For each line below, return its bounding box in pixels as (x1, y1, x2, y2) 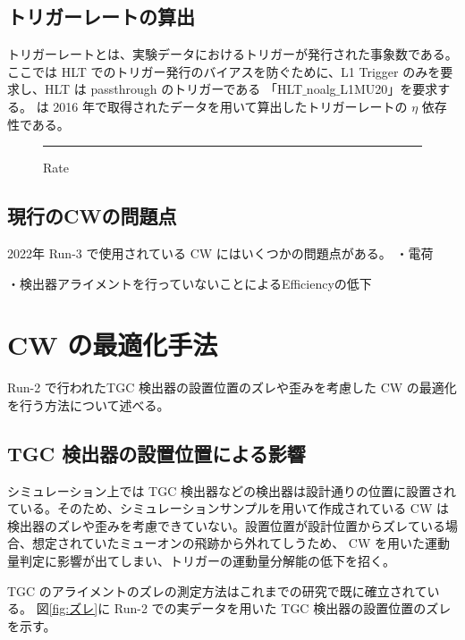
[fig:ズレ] (48, 599, 98, 618)
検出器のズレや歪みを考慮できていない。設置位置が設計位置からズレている (7, 516, 445, 535)
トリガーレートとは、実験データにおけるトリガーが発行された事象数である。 (7, 45, 458, 63)
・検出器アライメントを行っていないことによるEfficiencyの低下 (7, 274, 372, 292)
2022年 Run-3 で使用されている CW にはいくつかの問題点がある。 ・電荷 (7, 243, 434, 262)
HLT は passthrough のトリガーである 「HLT (44, 80, 303, 98)
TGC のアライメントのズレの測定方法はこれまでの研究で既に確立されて (7, 581, 427, 600)
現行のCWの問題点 (7, 202, 177, 230)
